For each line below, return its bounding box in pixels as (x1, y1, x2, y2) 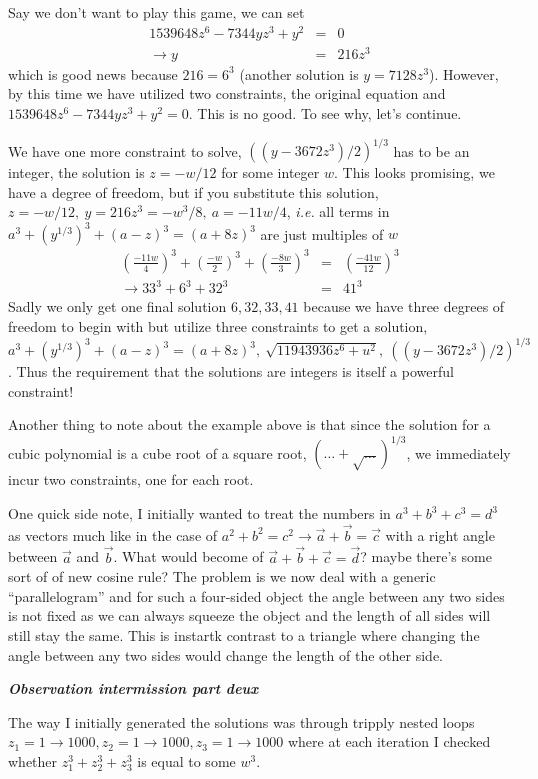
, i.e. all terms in (286, 201, 390, 222)
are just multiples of (260, 223, 384, 244)
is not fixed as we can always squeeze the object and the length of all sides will (8, 605, 491, 626)
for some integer (221, 162, 320, 183)
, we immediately (406, 442, 511, 463)
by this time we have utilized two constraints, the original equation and (8, 83, 446, 104)
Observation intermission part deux (8, 678, 259, 699)
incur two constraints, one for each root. (8, 469, 254, 490)
